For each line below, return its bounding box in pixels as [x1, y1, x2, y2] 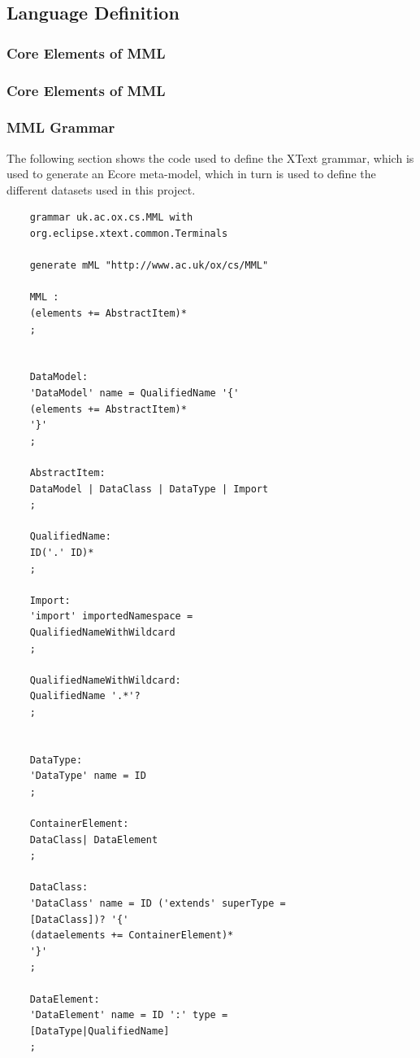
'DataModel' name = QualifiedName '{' [29, 387, 240, 399]
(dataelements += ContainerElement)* [29, 929, 234, 942]
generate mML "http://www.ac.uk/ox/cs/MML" [29, 260, 269, 272]
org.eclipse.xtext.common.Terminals [29, 228, 228, 240]
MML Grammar [6, 117, 115, 138]
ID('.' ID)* [29, 546, 94, 558]
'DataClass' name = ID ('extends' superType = [29, 898, 286, 909]
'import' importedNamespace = [29, 610, 193, 623]
